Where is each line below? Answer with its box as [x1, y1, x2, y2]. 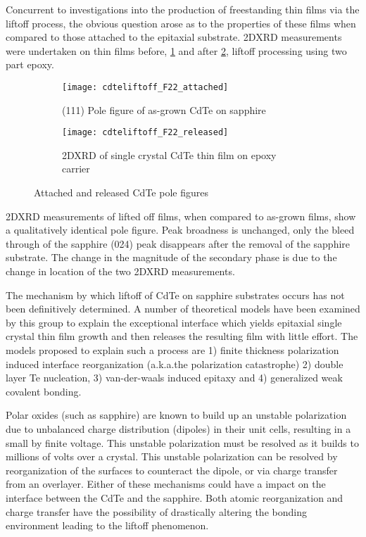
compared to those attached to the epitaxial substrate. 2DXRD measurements [6, 30, 342, 44]
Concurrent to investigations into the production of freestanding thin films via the [6, 2, 360, 16]
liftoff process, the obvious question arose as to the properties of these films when [6, 15, 356, 30]
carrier [62, 161, 90, 176]
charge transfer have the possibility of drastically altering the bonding [6, 504, 307, 519]
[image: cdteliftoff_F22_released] [62, 127, 229, 138]
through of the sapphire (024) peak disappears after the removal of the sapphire [6, 236, 351, 251]
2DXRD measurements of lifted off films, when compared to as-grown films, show [6, 208, 356, 223]
